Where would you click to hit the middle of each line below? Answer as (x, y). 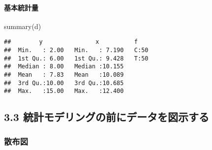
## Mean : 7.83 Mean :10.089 (64, 75)
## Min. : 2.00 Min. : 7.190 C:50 (76, 50)
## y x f (71, 42)
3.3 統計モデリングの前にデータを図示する (106, 117)
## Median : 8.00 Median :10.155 (64, 67)
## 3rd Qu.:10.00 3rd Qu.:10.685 (64, 83)
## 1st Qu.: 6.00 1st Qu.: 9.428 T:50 (76, 58)
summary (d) (23, 26)
